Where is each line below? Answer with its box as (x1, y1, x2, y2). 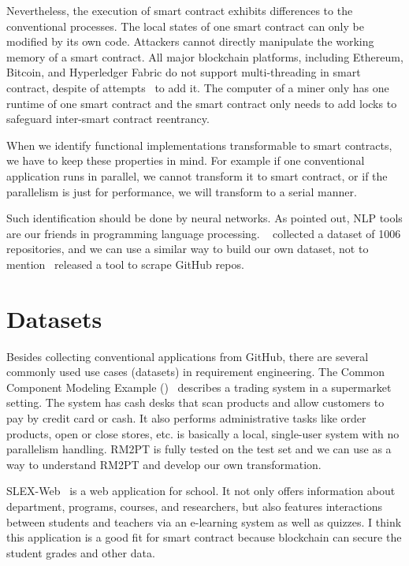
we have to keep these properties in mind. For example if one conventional (6, 152, 365, 169)
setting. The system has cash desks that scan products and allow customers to (6, 394, 385, 411)
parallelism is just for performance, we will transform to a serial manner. (6, 183, 357, 199)
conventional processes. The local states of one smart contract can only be (6, 17, 364, 34)
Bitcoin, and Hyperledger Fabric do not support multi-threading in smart (6, 64, 361, 80)
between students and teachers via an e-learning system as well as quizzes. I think (6, 513, 402, 530)
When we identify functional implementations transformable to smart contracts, (6, 136, 392, 153)
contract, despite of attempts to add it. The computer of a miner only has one (6, 79, 389, 95)
